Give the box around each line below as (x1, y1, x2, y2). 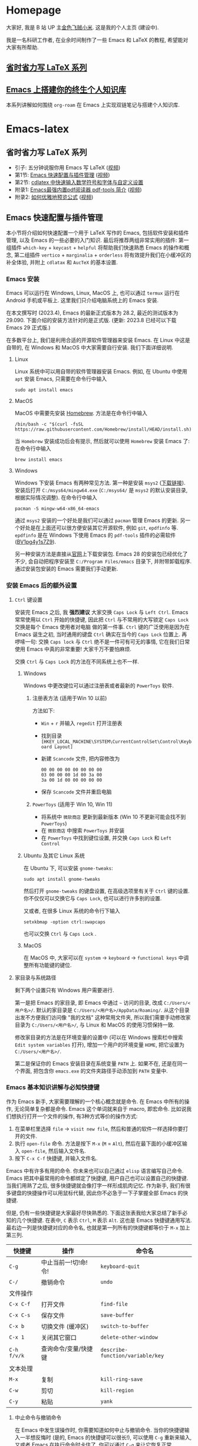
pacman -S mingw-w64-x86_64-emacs (14, 506, 100, 512)
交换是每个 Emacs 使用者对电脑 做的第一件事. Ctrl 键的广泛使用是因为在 (14, 623, 190, 630)
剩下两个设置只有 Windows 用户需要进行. (14, 986, 114, 993)
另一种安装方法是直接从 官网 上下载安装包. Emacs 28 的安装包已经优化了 (14, 550, 188, 558)
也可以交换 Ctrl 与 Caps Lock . (23, 930, 97, 937)
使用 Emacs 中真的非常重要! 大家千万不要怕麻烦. (14, 645, 131, 652)
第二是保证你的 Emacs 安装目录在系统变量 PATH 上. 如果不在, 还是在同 (14, 1060, 183, 1067)
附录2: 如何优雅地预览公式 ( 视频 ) (14, 194, 94, 201)
